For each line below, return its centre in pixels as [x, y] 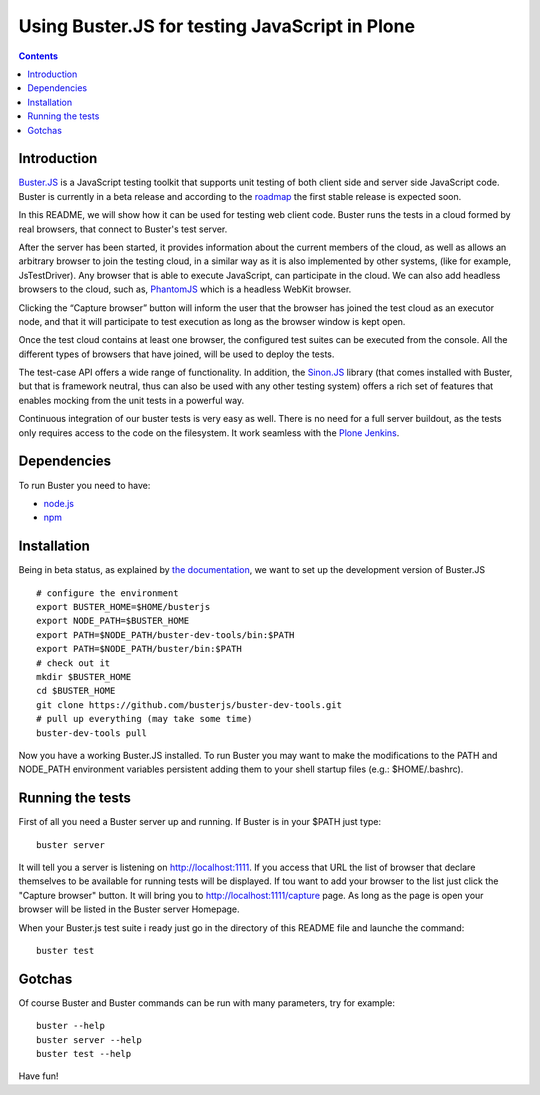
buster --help [70, 1026]
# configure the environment [107, 593]
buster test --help [84, 1054]
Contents [38, 56]
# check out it [73, 663]
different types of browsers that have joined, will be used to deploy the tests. [176, 354]
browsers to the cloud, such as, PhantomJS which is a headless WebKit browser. [185, 289]
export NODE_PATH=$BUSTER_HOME [113, 621]
